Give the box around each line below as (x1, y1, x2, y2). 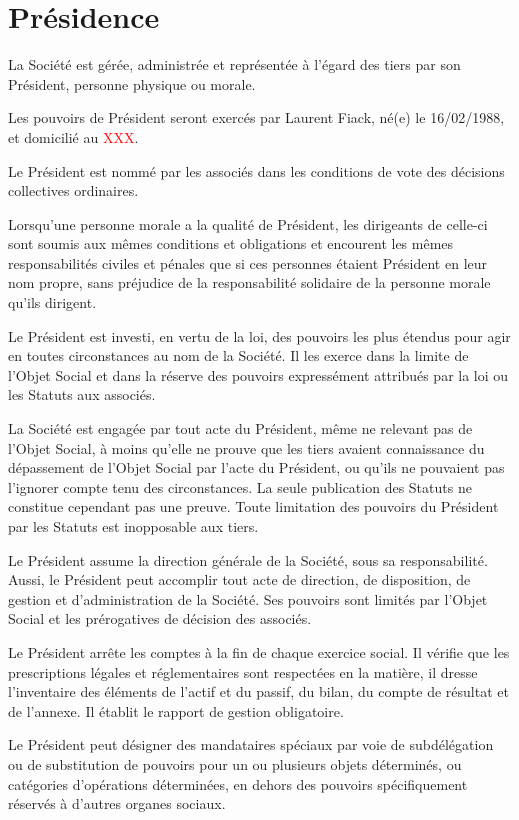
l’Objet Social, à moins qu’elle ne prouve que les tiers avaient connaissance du (8, 437, 485, 458)
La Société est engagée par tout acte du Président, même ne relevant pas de (8, 418, 473, 439)
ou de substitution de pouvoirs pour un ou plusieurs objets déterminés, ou (8, 753, 462, 774)
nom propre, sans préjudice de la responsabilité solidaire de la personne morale (8, 272, 491, 293)
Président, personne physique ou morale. (8, 73, 256, 94)
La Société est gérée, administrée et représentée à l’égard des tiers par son (8, 54, 461, 75)
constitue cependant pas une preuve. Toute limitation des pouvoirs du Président (8, 496, 499, 517)
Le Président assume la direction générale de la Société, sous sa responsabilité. (8, 549, 488, 570)
